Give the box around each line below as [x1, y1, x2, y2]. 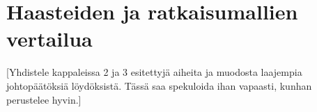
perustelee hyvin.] [6, 92, 82, 106]
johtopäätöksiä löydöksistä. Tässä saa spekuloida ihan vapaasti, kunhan [6, 78, 312, 93]
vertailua [6, 24, 93, 53]
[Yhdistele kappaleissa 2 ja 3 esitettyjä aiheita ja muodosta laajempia [6, 65, 302, 79]
